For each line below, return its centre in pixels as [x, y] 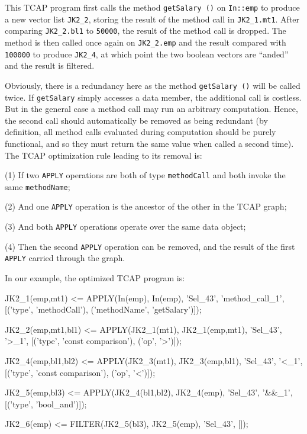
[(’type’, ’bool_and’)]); [46, 404]
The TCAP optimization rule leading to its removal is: [104, 155]
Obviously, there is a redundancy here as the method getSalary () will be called [153, 85]
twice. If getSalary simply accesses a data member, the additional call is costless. [153, 97]
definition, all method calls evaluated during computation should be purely [140, 132]
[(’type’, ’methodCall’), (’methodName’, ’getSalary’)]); [103, 309]
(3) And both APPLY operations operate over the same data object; [125, 226]
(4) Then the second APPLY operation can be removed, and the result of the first [150, 246]
